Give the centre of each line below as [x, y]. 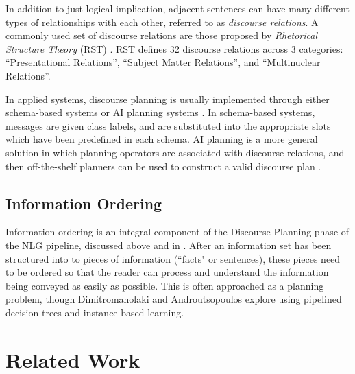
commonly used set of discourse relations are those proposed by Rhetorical [161, 35]
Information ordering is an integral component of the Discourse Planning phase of [177, 232]
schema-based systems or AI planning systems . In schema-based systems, [160, 112]
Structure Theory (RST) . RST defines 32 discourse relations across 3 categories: [174, 48]
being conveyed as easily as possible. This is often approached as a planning [165, 285]
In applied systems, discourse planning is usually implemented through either [168, 98]
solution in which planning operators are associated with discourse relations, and [175, 152]
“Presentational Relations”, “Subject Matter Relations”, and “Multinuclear [163, 62]
